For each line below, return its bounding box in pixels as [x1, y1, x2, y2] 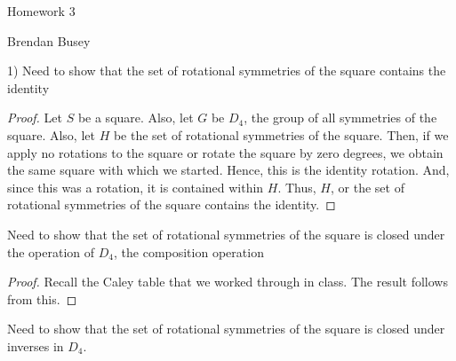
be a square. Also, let [77, 108, 194, 127]
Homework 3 [7, 2, 76, 20]
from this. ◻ [7, 289, 77, 308]
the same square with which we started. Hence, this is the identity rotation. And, [7, 161, 450, 179]
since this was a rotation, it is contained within [7, 177, 264, 196]
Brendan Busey [7, 31, 91, 50]
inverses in [7, 336, 64, 355]
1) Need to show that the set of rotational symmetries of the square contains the [7, 61, 446, 80]
